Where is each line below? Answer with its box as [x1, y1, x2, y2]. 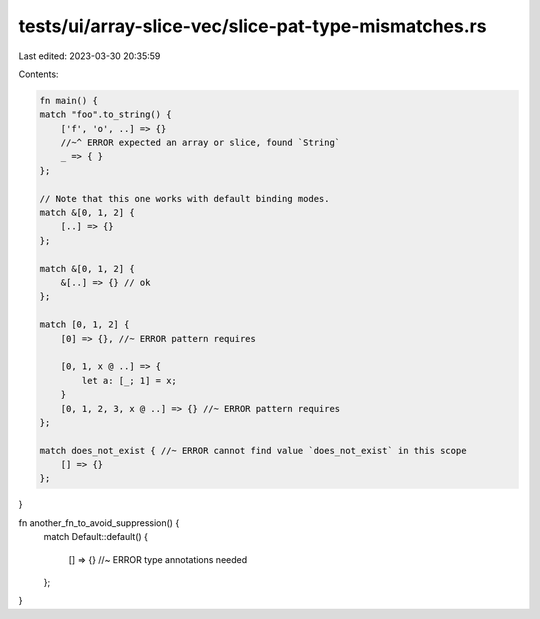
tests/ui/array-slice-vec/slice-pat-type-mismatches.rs [18, 15, 487, 37]
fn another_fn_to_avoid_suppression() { [18, 516, 180, 529]
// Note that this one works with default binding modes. [39, 193, 330, 204]
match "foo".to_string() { [39, 109, 172, 120]
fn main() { [39, 95, 99, 106]
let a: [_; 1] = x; [81, 375, 177, 386]
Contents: [18, 68, 59, 80]
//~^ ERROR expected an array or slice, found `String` [60, 137, 341, 149]
